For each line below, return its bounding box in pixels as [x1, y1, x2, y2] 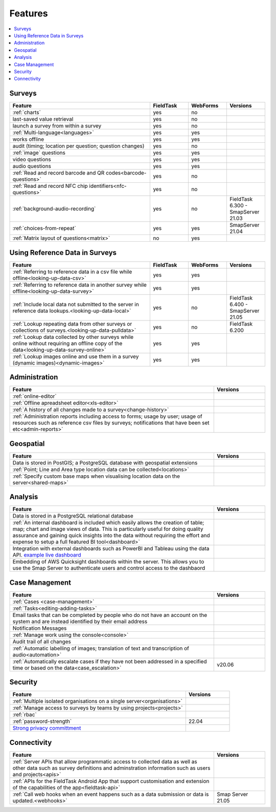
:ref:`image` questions [12, 149, 66, 156]
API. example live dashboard [12, 551, 81, 559]
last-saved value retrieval [12, 116, 74, 123]
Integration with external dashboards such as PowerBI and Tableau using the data [12, 545, 210, 552]
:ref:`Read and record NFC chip [12, 182, 88, 189]
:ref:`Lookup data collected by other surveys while [12, 333, 134, 340]
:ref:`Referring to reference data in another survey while [12, 281, 147, 288]
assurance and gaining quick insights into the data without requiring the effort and [12, 532, 211, 539]
